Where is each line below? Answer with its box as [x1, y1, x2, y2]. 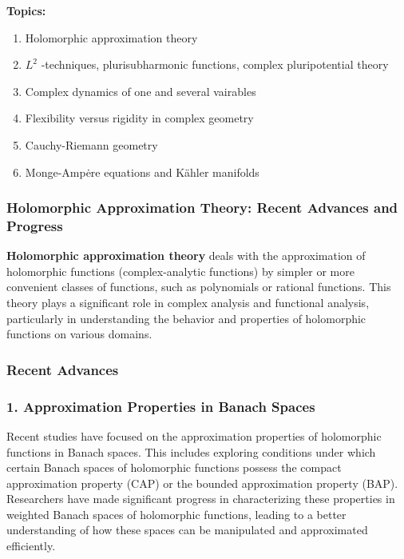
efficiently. [6, 537, 56, 554]
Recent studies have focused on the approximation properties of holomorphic [6, 427, 382, 444]
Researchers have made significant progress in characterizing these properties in [6, 490, 395, 507]
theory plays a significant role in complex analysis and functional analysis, [6, 294, 370, 311]
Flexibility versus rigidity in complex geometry [25, 110, 254, 126]
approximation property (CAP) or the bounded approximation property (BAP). [6, 474, 398, 491]
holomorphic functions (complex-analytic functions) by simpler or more [6, 262, 354, 279]
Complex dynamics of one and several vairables [25, 82, 256, 99]
